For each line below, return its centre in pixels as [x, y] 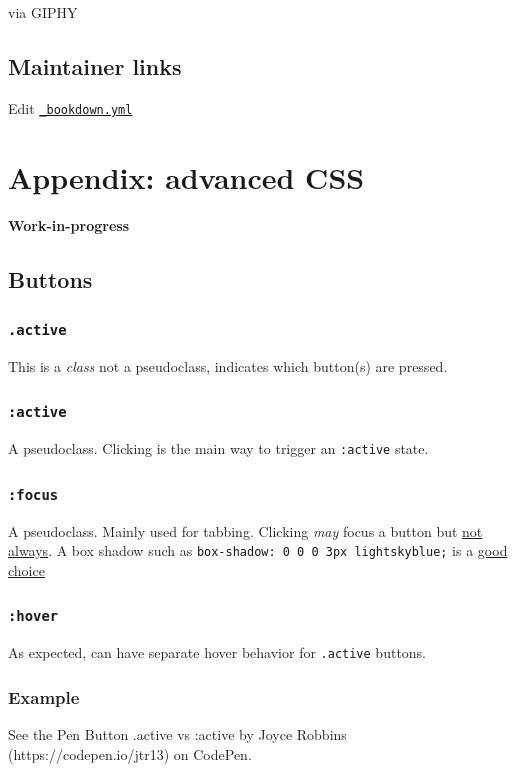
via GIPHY [43, 12]
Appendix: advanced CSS [186, 176]
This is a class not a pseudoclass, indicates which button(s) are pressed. [228, 365]
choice [26, 569]
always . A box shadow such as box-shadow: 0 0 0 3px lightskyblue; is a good [258, 550]
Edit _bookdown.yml [70, 107]
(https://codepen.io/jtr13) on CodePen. [130, 753]
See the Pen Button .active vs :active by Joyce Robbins [177, 734]
